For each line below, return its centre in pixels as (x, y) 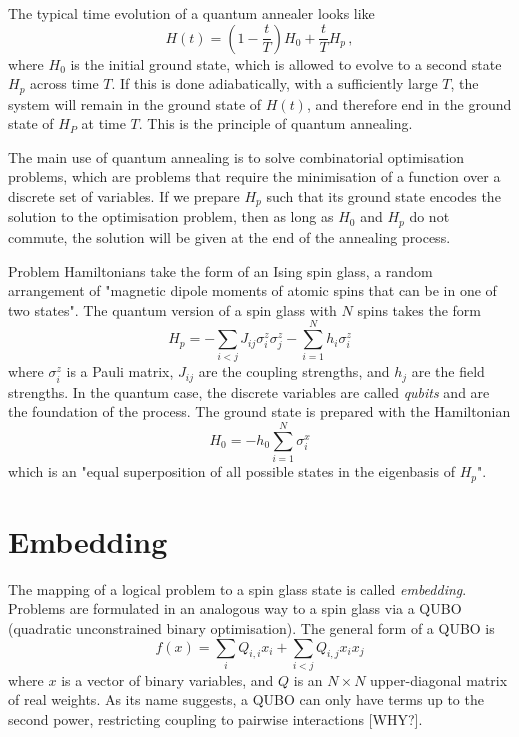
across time (64, 83)
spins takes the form (419, 309)
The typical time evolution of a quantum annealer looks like (191, 13)
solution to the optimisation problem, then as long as (171, 216)
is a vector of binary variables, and (167, 679)
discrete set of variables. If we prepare (124, 196)
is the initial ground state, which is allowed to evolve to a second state (286, 63)
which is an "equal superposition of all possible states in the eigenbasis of (231, 471)
